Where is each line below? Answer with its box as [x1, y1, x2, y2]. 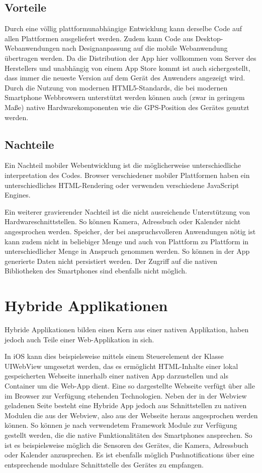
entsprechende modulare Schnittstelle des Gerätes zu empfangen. [5, 459, 204, 469]
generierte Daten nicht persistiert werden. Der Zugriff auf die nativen [5, 255, 218, 266]
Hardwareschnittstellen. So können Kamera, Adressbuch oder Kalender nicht [5, 216, 241, 227]
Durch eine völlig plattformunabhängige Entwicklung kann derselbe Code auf [5, 23, 242, 34]
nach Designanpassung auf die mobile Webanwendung [62, 43, 228, 53]
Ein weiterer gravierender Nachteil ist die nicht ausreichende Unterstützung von [5, 206, 250, 217]
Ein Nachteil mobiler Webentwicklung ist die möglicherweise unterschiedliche [5, 160, 241, 170]
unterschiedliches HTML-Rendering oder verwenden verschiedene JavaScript [5, 179, 239, 190]
